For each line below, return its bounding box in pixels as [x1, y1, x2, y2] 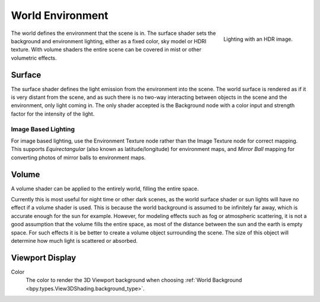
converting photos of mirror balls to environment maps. [11, 154, 146, 161]
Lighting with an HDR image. [223, 36, 293, 43]
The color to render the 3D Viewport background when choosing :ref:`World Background [25, 277, 242, 284]
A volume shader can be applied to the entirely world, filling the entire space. [11, 185, 199, 192]
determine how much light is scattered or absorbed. [11, 237, 138, 244]
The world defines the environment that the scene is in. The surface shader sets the [11, 30, 216, 37]
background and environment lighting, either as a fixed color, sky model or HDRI [11, 37, 207, 44]
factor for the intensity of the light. [11, 110, 95, 117]
